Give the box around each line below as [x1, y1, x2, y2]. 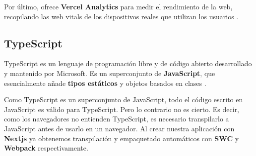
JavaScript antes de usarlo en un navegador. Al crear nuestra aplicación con [4, 123, 235, 133]
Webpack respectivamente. [4, 143, 88, 153]
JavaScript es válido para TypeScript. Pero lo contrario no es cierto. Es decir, [4, 104, 240, 114]
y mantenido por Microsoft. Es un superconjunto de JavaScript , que [4, 68, 215, 78]
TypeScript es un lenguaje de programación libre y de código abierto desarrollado [4, 58, 252, 69]
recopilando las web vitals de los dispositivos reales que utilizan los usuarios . [4, 11, 239, 21]
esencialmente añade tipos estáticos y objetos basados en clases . [4, 78, 206, 88]
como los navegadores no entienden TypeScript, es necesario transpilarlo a [4, 114, 229, 124]
